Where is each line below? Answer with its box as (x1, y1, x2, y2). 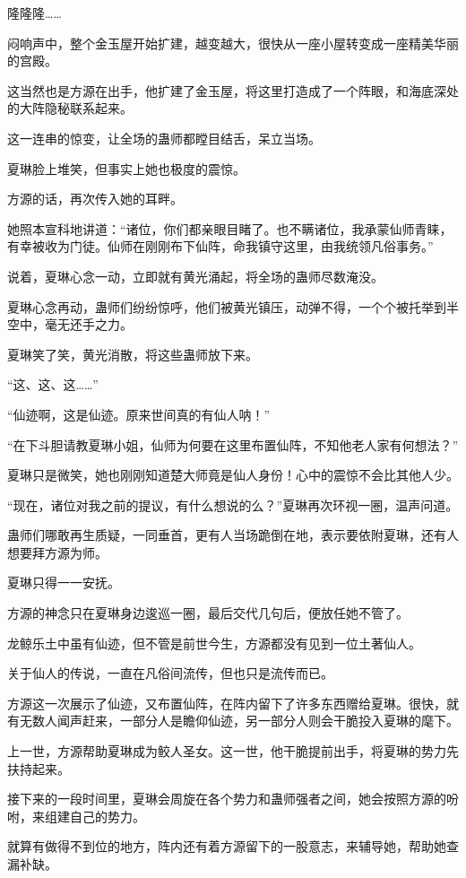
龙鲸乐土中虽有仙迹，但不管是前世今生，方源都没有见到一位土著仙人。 (7, 633, 421, 652)
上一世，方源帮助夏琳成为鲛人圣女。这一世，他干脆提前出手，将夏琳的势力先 (7, 742, 459, 761)
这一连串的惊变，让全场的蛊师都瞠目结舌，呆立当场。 (7, 128, 321, 147)
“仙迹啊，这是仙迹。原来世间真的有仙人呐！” (7, 404, 271, 423)
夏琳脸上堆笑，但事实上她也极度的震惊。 (7, 159, 246, 178)
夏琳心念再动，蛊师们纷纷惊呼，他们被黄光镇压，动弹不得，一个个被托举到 (7, 297, 446, 316)
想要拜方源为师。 (7, 543, 108, 561)
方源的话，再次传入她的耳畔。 (7, 189, 183, 208)
